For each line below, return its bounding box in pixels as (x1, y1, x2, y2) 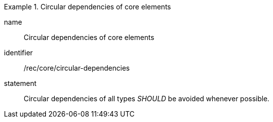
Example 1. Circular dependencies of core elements (4, 2, 171, 11)
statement (4, 79, 37, 87)
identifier (4, 48, 33, 57)
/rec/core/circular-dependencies (24, 64, 130, 72)
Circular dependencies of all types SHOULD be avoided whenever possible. (24, 94, 270, 103)
